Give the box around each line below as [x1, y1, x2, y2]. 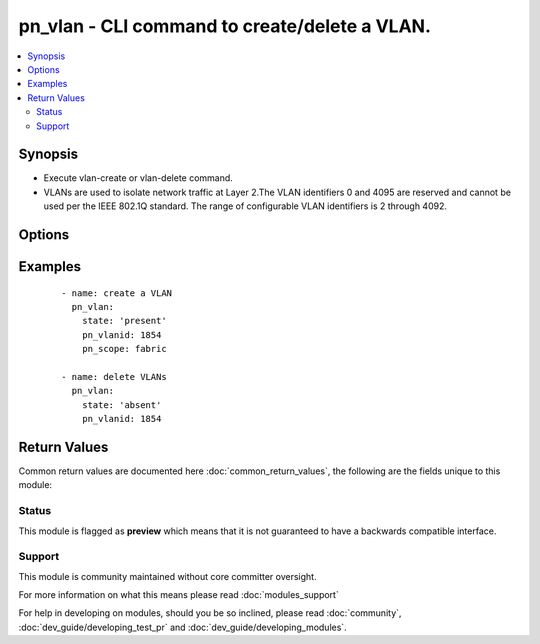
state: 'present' [81, 315, 167, 327]
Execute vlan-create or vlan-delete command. [43, 172, 234, 184]
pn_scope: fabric [81, 343, 167, 355]
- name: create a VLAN [61, 287, 173, 299]
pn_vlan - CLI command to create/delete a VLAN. [18, 15, 432, 37]
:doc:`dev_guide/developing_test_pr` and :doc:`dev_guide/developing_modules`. [18, 621, 347, 633]
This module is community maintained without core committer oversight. [18, 570, 317, 582]
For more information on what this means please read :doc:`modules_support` [18, 589, 339, 601]
